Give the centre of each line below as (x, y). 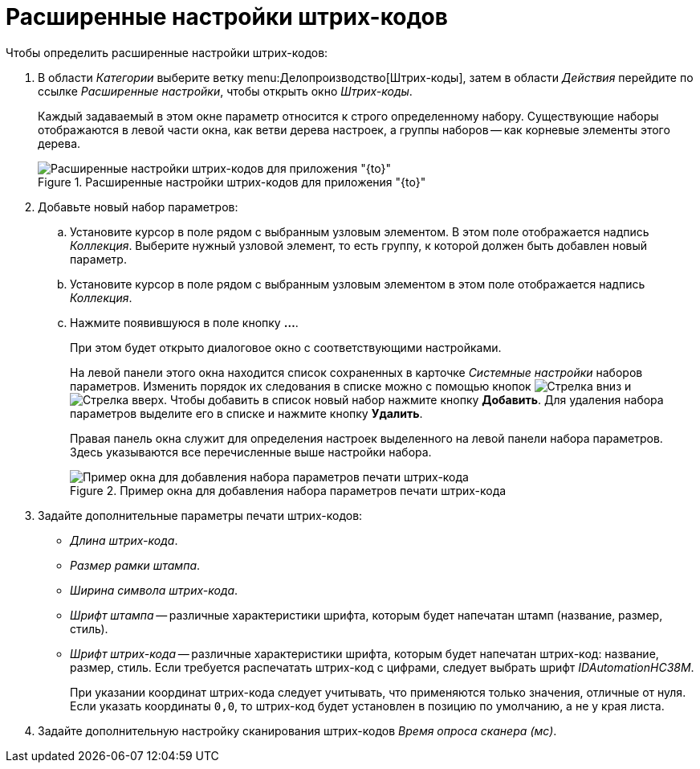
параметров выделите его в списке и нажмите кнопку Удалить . (246, 413)
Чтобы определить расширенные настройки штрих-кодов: (167, 52)
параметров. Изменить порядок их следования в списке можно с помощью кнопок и (351, 386)
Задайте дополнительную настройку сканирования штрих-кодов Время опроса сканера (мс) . (297, 730)
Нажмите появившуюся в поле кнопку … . (184, 322)
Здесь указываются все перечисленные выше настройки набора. (251, 452)
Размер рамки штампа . (135, 565)
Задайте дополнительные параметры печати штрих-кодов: (200, 515)
